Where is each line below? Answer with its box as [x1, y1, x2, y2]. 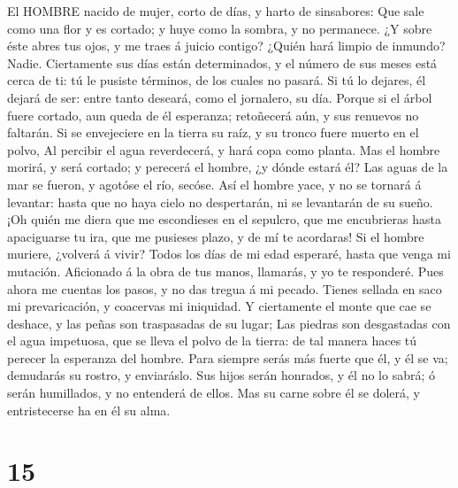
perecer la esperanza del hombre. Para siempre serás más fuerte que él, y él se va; [7, 348, 448, 367]
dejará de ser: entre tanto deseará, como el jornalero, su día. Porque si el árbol [7, 88, 432, 106]
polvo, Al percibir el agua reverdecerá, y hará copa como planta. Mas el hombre [7, 140, 440, 159]
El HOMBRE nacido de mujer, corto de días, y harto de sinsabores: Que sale [7, 2, 424, 19]
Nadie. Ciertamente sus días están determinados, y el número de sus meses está [7, 53, 438, 72]
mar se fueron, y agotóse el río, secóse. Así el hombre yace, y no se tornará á [7, 174, 422, 193]
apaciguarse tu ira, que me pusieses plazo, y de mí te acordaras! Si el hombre [7, 227, 424, 245]
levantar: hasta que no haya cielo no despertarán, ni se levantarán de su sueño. [7, 192, 433, 211]
